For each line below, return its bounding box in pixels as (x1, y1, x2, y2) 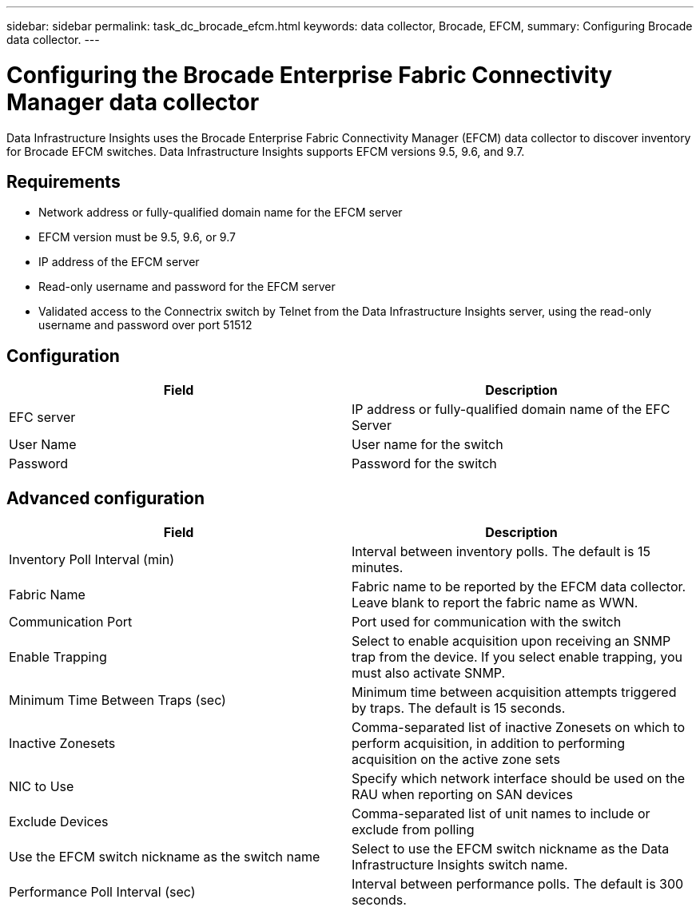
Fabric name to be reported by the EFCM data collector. (352, 579, 686, 595)
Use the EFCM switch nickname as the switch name (9, 849, 320, 865)
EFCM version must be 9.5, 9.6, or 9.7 (38, 230, 236, 245)
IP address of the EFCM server (38, 255, 200, 269)
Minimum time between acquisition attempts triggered (352, 684, 677, 701)
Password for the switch (352, 455, 497, 472)
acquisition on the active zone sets (352, 751, 560, 768)
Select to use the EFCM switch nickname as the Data (352, 841, 670, 857)
